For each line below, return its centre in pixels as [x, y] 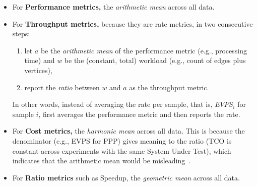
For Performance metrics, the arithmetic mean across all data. [113, 7]
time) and [40, 60]
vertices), [38, 70]
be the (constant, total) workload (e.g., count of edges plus [155, 60]
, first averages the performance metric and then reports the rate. [139, 114]
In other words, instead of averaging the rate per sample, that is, [112, 104]
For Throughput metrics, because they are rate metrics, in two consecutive [133, 23]
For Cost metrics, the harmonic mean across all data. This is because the [128, 131]
